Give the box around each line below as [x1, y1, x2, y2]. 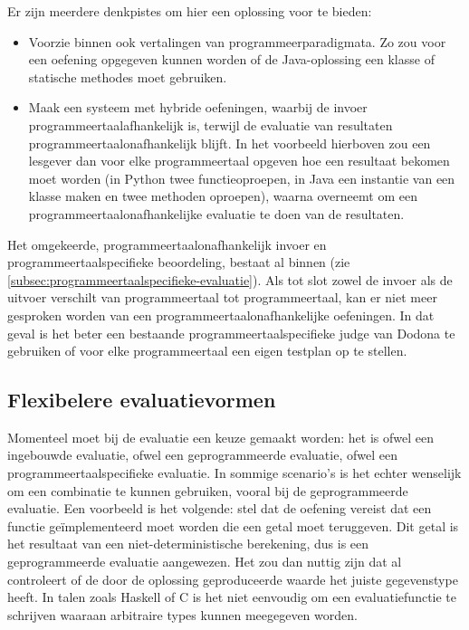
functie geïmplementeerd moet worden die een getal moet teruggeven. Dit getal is [7, 516, 459, 535]
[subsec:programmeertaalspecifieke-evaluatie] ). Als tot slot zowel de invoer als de [7, 270, 453, 289]
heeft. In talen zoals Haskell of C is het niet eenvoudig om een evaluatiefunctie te [7, 587, 457, 606]
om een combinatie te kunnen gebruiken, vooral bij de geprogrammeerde [7, 481, 408, 500]
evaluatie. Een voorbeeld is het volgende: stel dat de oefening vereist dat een [7, 499, 432, 518]
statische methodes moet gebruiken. [28, 67, 227, 86]
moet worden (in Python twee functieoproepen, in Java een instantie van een [28, 168, 455, 187]
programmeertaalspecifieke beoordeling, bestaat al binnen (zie [7, 253, 350, 272]
